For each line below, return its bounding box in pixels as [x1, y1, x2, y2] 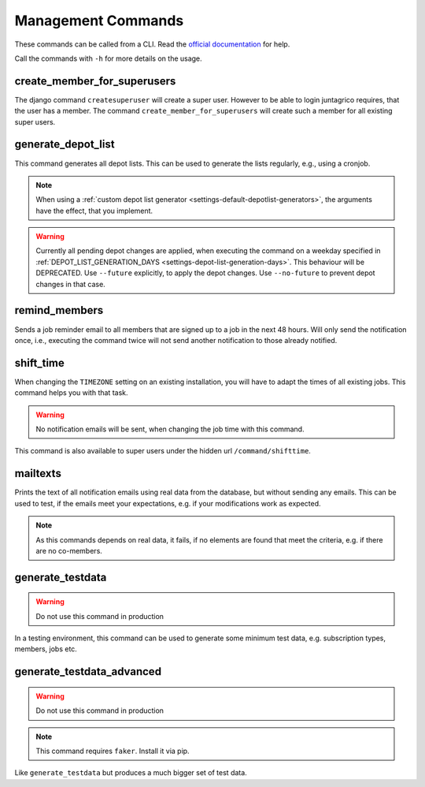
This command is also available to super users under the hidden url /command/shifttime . [14, 446, 311, 456]
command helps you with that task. [14, 388, 128, 397]
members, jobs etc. [14, 644, 78, 654]
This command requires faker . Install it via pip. [35, 746, 190, 756]
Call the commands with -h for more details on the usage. [14, 54, 202, 63]
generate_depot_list [14, 138, 115, 151]
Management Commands [14, 12, 184, 29]
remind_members [14, 304, 104, 317]
